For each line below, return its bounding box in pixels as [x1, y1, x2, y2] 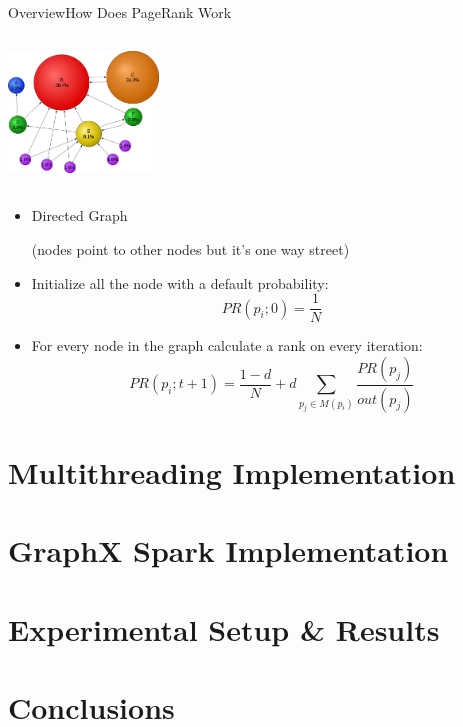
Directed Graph [31, 205, 128, 226]
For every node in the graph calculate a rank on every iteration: [31, 335, 423, 356]
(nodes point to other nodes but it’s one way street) [31, 238, 350, 259]
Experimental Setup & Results [8, 608, 440, 649]
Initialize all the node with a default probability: [31, 272, 329, 293]
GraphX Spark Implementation [8, 530, 449, 571]
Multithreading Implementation [8, 451, 456, 492]
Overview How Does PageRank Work [8, 2, 232, 22]
